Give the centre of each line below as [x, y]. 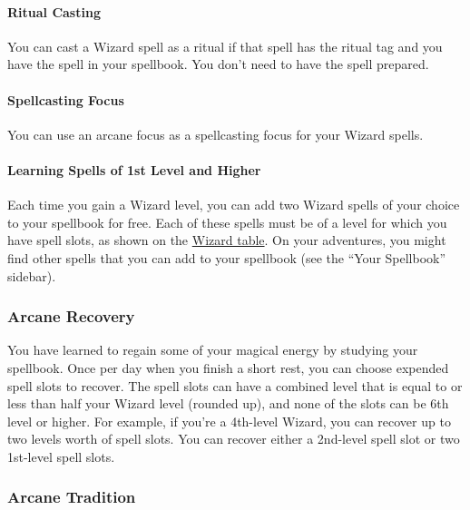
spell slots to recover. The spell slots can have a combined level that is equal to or [235, 385]
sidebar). [32, 275]
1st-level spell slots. [61, 456]
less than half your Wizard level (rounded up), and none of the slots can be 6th [228, 403]
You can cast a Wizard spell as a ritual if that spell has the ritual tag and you [225, 46]
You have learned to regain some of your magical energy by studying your [213, 350]
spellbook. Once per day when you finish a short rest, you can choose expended [228, 367]
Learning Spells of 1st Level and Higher [134, 169]
